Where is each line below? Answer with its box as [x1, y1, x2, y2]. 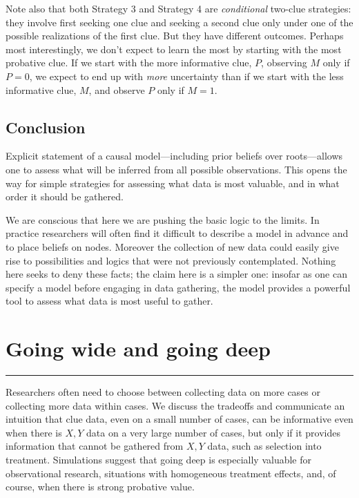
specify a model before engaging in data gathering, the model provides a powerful [6, 280, 351, 294]
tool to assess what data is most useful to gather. [6, 294, 213, 308]
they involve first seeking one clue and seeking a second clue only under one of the [6, 15, 353, 29]
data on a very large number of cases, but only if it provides [86, 425, 340, 439]
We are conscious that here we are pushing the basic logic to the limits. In [6, 212, 320, 227]
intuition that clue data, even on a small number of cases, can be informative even [6, 412, 353, 426]
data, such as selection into [207, 439, 322, 453]
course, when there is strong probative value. [6, 479, 195, 494]
